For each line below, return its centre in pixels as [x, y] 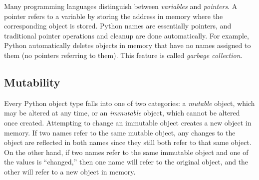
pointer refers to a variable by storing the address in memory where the [114, 16]
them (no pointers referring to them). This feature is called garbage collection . [123, 55]
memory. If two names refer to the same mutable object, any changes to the [120, 132]
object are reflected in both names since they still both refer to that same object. [128, 142]
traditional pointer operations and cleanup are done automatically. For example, [127, 35]
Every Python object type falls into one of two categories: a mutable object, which [129, 103]
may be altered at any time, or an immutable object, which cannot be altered [122, 113]
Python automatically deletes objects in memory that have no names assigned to [128, 45]
